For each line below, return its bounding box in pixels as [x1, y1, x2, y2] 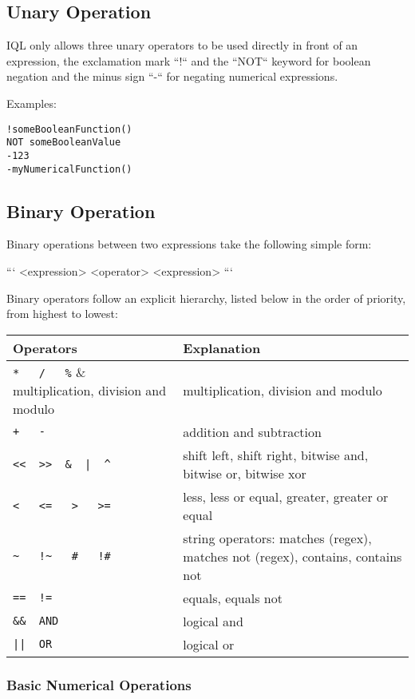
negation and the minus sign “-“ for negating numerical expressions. [6, 68, 338, 85]
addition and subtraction [183, 422, 322, 441]
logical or [183, 634, 235, 653]
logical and [183, 611, 243, 630]
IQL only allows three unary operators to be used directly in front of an [6, 37, 358, 54]
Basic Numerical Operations [6, 674, 192, 694]
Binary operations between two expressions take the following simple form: [6, 236, 372, 252]
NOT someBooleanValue [6, 137, 121, 149]
